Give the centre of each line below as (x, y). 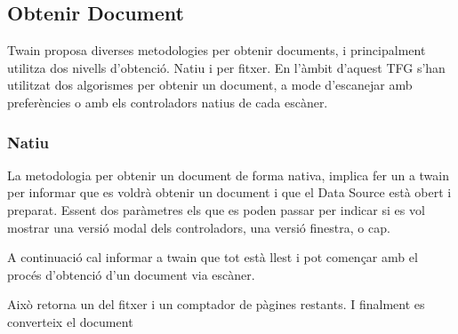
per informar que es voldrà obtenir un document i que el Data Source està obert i (229, 192)
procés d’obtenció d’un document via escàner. (131, 274)
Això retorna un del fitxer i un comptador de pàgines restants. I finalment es (216, 304)
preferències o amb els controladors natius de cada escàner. (168, 102)
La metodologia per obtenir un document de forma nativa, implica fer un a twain (228, 175)
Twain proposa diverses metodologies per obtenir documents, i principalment (217, 50)
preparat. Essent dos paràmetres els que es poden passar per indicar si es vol (216, 209)
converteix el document (70, 321)
